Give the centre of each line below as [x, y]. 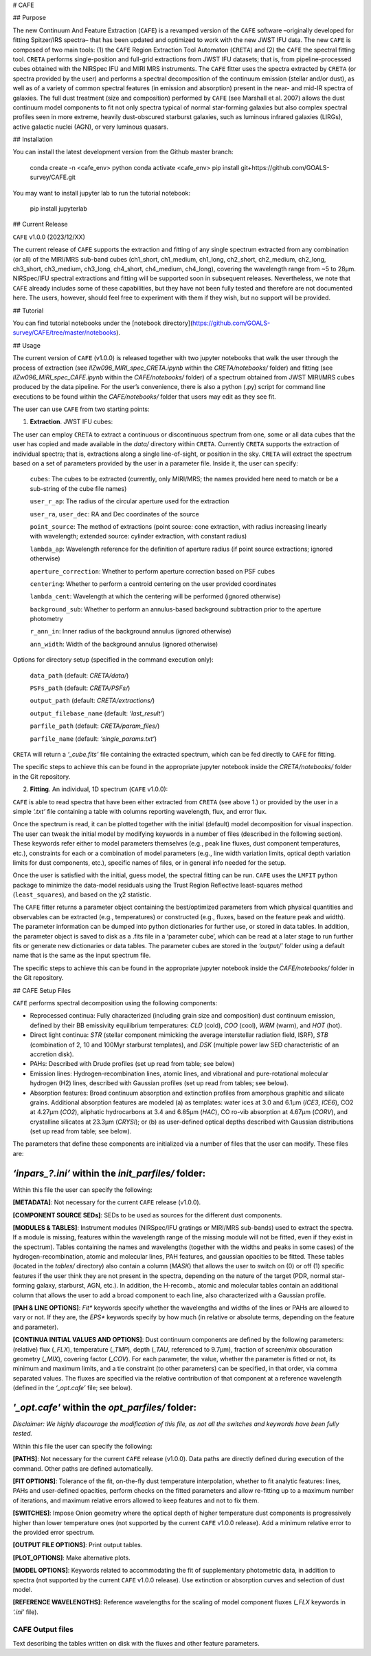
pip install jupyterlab [58, 209]
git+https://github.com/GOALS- [285, 167]
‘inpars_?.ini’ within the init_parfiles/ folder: [109, 1173]
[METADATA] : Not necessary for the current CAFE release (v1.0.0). [107, 1202]
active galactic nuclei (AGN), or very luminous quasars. [90, 127]
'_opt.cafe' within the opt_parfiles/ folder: [105, 1407]
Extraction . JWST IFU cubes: [71, 422]
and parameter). [35, 1327]
